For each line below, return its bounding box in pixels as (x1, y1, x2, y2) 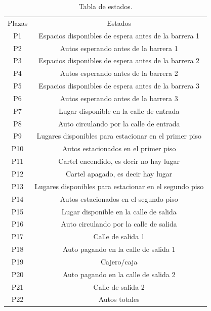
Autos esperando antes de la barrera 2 (60, 68, 178, 78)
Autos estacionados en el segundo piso (60, 193, 178, 204)
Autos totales (98, 294, 140, 304)
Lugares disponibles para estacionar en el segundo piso (34, 181, 204, 191)
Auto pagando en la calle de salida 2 (62, 269, 176, 279)
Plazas (8, 17, 28, 28)
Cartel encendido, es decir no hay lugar (58, 156, 180, 166)
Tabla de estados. (78, 1, 133, 11)
